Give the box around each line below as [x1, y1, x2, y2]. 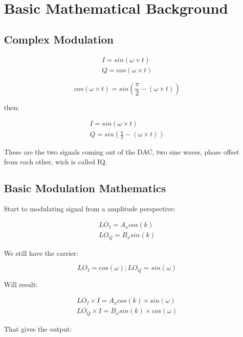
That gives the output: [4, 323, 72, 334]
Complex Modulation [4, 31, 114, 46]
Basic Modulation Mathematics [4, 180, 166, 195]
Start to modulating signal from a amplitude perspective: [4, 203, 176, 213]
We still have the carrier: [4, 247, 78, 258]
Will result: [4, 279, 38, 289]
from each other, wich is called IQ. [4, 156, 107, 166]
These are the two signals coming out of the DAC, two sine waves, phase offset [4, 147, 240, 157]
